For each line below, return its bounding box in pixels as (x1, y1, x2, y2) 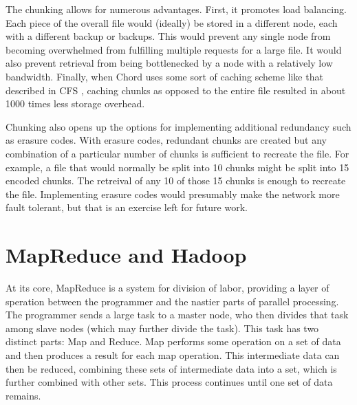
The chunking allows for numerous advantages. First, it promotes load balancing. (6, 2, 347, 16)
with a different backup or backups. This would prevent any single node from (6, 29, 331, 43)
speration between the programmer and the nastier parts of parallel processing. (6, 294, 339, 308)
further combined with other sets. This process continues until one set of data (6, 375, 333, 389)
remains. (6, 388, 41, 402)
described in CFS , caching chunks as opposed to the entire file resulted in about (6, 83, 346, 97)
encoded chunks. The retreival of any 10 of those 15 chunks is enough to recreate (6, 173, 346, 188)
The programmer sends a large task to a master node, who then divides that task (6, 307, 349, 322)
